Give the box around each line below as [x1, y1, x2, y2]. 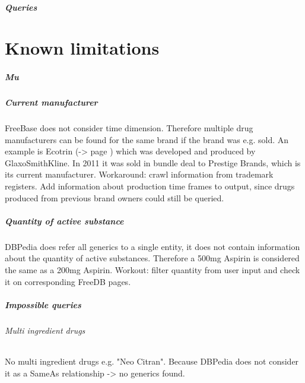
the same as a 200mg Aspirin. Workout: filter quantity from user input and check [5, 264, 300, 276]
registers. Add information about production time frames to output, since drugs [5, 180, 295, 192]
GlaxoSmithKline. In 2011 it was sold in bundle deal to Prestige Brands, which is [5, 156, 301, 169]
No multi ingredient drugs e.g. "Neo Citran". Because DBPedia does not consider [5, 354, 299, 367]
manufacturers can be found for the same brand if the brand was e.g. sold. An [5, 133, 289, 145]
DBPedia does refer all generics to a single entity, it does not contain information [5, 240, 300, 252]
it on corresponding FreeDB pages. [5, 275, 131, 287]
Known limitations [5, 36, 160, 60]
